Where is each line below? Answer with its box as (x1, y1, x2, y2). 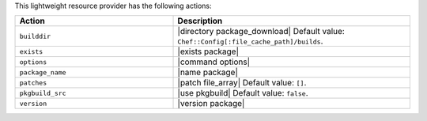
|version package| (177, 98, 245, 109)
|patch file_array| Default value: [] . (177, 78, 307, 89)
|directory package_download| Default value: (177, 26, 346, 37)
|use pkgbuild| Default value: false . (177, 88, 308, 99)
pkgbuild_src (19, 89, 66, 97)
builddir (19, 32, 51, 40)
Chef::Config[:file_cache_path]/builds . (177, 36, 323, 47)
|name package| (177, 67, 239, 78)
